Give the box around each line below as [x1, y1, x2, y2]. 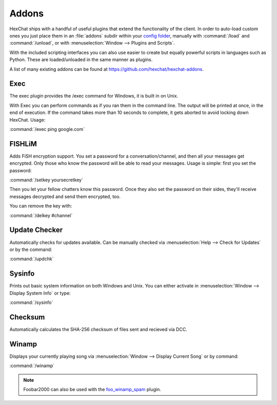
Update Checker [9, 226, 63, 235]
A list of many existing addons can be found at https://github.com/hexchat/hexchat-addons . [9, 66, 204, 72]
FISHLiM [9, 139, 37, 148]
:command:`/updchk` [9, 256, 54, 262]
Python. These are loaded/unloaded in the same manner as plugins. [9, 56, 153, 63]
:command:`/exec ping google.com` [9, 126, 85, 132]
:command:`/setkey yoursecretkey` [9, 177, 83, 183]
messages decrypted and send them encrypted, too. [9, 193, 121, 200]
